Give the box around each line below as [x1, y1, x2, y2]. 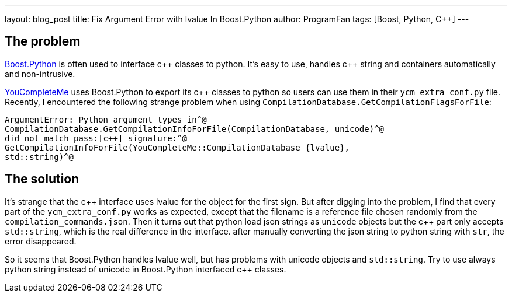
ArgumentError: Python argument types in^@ [5, 114, 207, 124]
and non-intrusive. [5, 68, 75, 79]
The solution [5, 172, 79, 187]
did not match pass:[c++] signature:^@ [5, 133, 187, 143]
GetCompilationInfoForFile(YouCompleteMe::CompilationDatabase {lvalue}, [5, 142, 350, 152]
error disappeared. [5, 236, 77, 246]
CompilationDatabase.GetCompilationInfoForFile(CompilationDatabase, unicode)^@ [5, 124, 385, 134]
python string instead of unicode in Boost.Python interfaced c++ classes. [5, 264, 286, 274]
